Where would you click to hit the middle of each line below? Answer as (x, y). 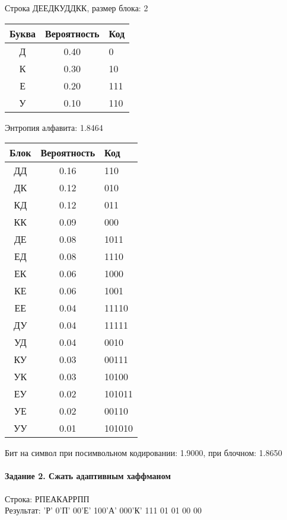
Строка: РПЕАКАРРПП (47, 498)
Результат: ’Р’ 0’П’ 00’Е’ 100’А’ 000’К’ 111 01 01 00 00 (103, 510)
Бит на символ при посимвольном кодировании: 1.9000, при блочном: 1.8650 (143, 453)
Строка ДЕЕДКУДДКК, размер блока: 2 (76, 8)
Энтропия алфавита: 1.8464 (54, 127)
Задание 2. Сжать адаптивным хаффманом (88, 476)
